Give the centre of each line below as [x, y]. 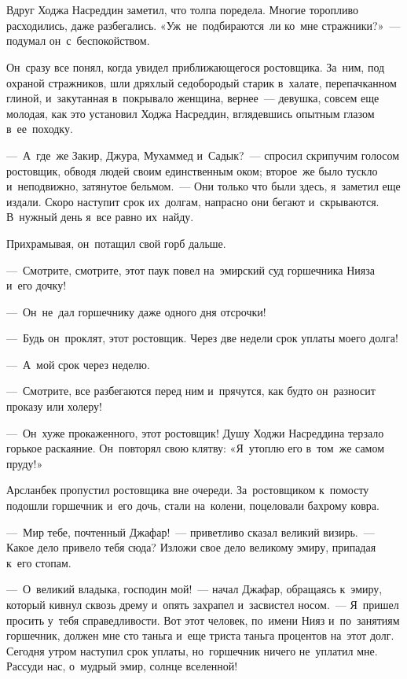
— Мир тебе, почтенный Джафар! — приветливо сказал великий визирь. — [191, 531]
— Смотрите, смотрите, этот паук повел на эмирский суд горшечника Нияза [191, 269]
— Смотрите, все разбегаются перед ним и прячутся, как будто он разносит [191, 391]
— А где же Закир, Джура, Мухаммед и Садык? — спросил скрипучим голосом [203, 155]
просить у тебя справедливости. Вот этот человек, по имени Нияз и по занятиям [203, 620]
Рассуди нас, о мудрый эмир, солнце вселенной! [122, 666]
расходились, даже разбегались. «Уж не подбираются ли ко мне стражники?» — [203, 25]
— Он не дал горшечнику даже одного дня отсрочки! [136, 311]
